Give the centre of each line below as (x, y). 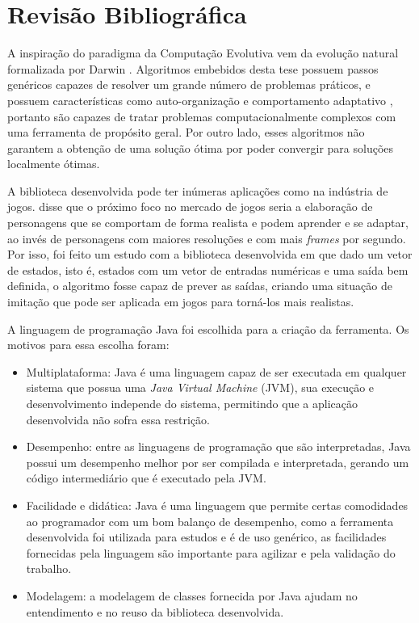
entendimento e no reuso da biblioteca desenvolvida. (155, 611)
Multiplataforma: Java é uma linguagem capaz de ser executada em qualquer (216, 371)
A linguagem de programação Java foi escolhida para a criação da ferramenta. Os (208, 328)
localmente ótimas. (54, 164)
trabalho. (49, 568)
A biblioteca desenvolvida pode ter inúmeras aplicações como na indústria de (198, 190)
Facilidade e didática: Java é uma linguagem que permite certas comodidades (217, 505)
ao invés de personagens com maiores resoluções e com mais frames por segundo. (207, 238)
